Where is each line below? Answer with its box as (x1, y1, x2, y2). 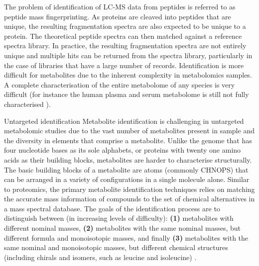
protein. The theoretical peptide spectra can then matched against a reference (4, 30, 242, 41)
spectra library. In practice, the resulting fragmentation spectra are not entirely (4, 40, 247, 51)
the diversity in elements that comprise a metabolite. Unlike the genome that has (4, 135, 252, 145)
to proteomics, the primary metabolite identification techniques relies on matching (4, 183, 255, 194)
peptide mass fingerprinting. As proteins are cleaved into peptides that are (4, 11, 231, 21)
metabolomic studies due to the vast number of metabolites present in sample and (4, 125, 255, 136)
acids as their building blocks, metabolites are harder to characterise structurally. (4, 154, 252, 165)
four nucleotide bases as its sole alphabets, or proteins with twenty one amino (4, 145, 241, 155)
